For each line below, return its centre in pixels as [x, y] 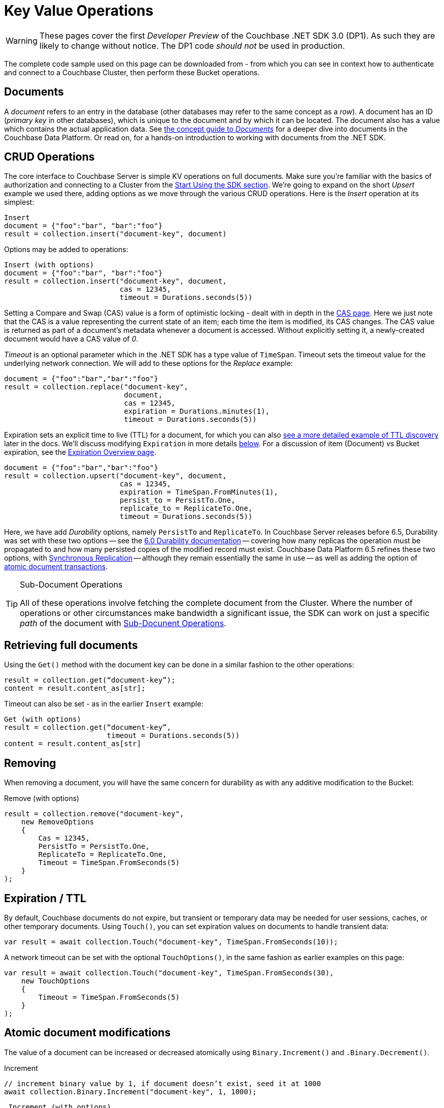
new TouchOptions [55, 981]
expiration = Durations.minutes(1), [197, 411]
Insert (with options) [49, 265]
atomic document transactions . [56, 567]
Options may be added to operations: [66, 250]
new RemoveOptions [58, 822]
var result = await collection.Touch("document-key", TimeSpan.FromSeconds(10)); [171, 942]
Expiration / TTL [45, 898]
